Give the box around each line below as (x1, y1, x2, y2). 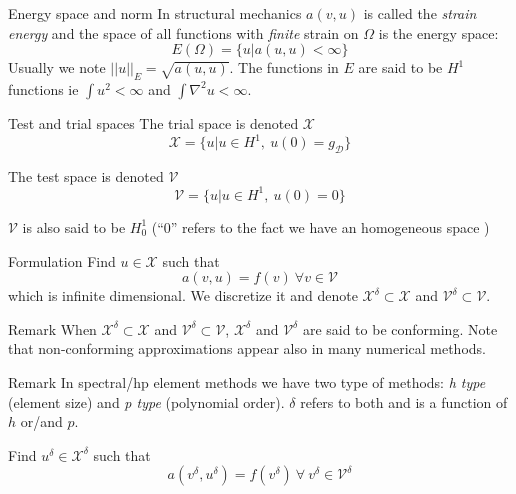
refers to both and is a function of (300, 391, 508, 412)
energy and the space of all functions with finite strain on (8, 22, 359, 43)
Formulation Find (8, 250, 116, 271)
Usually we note (8, 57, 106, 78)
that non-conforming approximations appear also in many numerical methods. (8, 338, 486, 359)
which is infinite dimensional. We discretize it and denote (8, 285, 358, 306)
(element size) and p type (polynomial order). (8, 391, 285, 412)
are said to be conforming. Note (302, 318, 498, 339)
